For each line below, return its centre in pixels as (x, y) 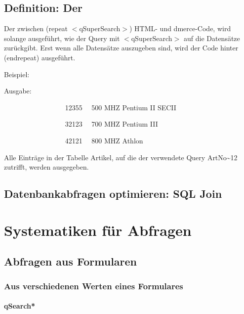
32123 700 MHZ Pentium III (111, 124)
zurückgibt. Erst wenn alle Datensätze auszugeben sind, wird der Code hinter (121, 48)
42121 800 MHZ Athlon (104, 140)
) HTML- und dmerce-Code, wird (180, 28)
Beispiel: (17, 74)
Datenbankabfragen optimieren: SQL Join (113, 194)
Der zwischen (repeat (36, 28)
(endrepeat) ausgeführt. (40, 57)
